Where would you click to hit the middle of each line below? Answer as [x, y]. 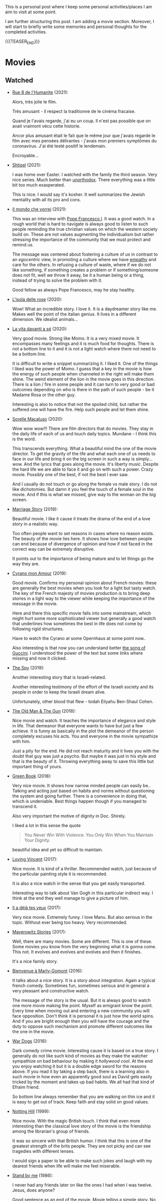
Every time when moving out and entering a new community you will [81, 1011]
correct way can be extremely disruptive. [53, 549]
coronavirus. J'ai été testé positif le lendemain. [59, 146]
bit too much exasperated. [39, 185]
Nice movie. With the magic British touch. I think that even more [76, 1121]
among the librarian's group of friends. [51, 1131]
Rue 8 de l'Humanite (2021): [40, 92]
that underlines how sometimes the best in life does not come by [77, 623]
